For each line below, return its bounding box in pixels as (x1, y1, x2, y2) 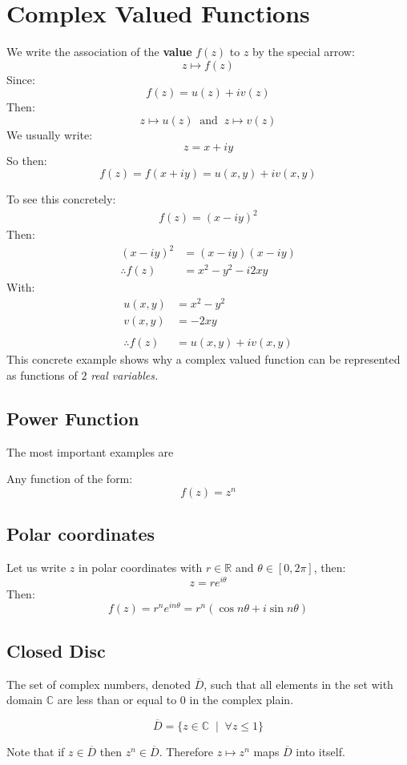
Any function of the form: (6, 470, 133, 487)
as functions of (6, 366, 78, 383)
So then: (6, 151, 47, 168)
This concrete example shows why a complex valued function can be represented (6, 351, 401, 368)
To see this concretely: (6, 191, 116, 207)
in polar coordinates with (79, 559, 203, 576)
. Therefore (159, 743, 213, 759)
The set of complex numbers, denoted (6, 675, 191, 692)
